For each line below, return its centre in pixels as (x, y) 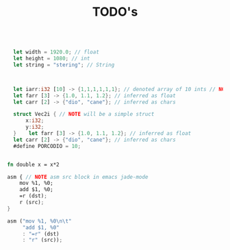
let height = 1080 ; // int (52, 59)
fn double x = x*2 (33, 164)
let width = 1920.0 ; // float (56, 52)
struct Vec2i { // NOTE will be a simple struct (84, 114)
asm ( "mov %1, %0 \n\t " (39, 221)
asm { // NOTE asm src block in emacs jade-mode (78, 177)
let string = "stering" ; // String (64, 65)
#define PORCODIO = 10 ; (47, 146)
